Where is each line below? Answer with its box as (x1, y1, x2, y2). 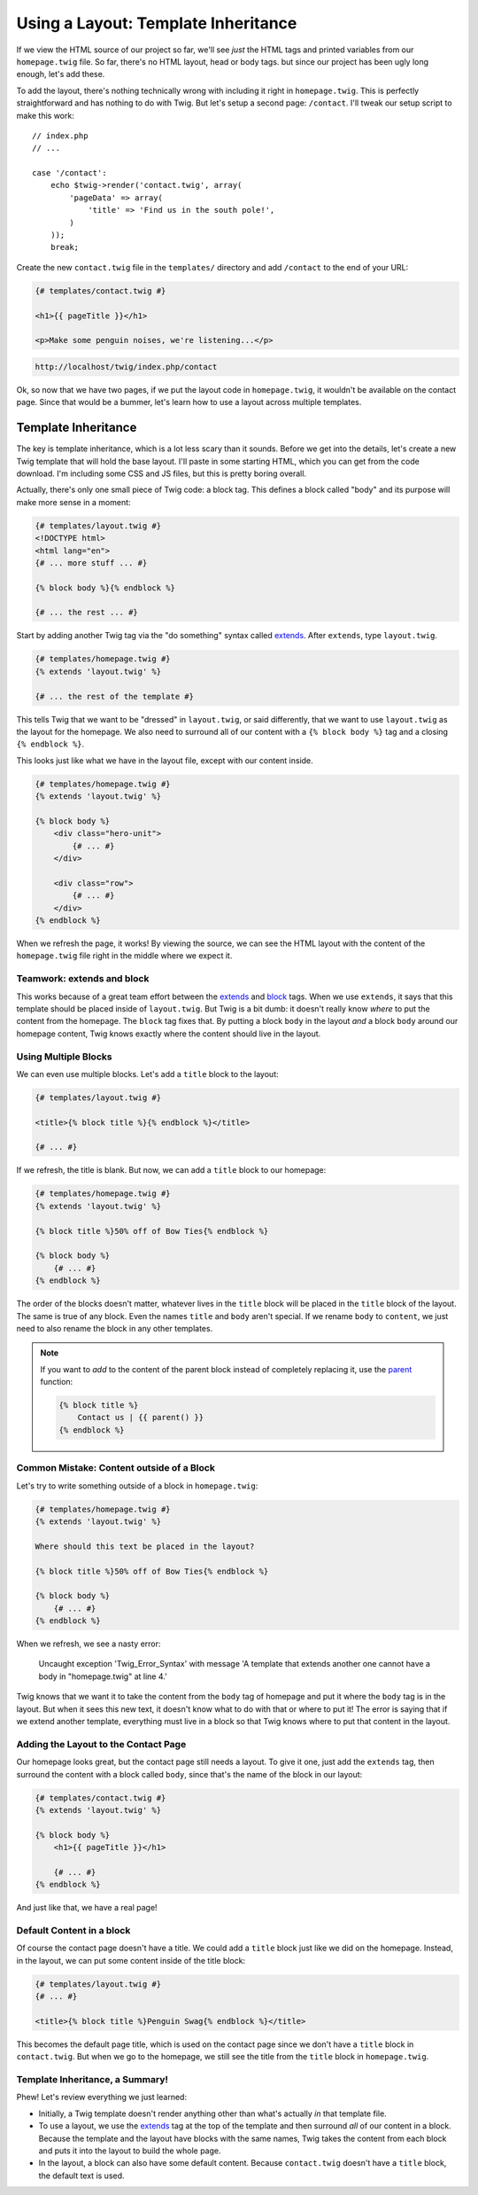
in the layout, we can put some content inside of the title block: (16, 1955, 246, 1965)
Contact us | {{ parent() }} (77, 1412, 204, 1423)
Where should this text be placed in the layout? (35, 1541, 255, 1551)
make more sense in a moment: (16, 496, 132, 507)
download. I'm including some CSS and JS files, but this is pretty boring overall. (16, 468, 307, 479)
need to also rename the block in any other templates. (16, 1323, 213, 1333)
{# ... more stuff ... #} (35, 558, 148, 567)
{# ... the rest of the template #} (35, 691, 195, 701)
